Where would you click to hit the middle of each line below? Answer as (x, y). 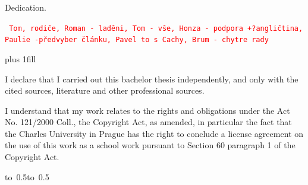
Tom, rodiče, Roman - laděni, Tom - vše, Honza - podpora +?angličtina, (156, 28)
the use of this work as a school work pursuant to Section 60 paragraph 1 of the (150, 145)
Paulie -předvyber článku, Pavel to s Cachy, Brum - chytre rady (137, 40)
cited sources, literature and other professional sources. (105, 90)
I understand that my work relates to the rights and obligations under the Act (147, 110)
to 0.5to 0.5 (27, 176)
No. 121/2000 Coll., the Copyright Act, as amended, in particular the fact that (148, 122)
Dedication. (26, 7)
